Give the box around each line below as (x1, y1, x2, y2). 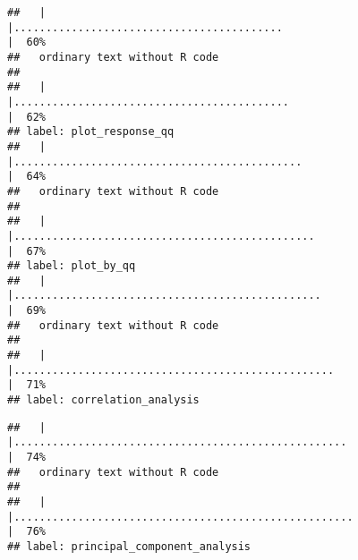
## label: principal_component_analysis (7, 539, 251, 553)
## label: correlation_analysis (7, 394, 200, 407)
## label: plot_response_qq (7, 125, 175, 139)
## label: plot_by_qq (7, 259, 136, 273)
